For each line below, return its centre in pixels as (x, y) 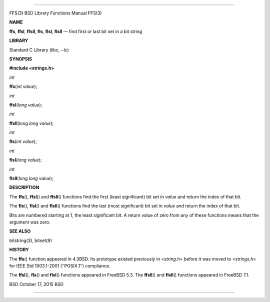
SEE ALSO (20, 231)
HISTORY (19, 249)
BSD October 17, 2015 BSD (36, 284)
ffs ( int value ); (23, 86)
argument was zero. (30, 222)
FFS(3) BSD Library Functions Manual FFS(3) (55, 13)
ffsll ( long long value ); (31, 123)
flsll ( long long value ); (31, 178)
